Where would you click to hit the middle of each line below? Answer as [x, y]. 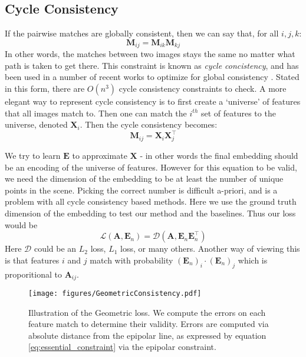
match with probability [131, 260]
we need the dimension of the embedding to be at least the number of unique [144, 179]
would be [21, 224]
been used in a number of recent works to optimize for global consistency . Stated [152, 77]
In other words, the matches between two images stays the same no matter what [150, 54]
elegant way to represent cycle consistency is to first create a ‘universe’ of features [153, 101]
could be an [55, 248]
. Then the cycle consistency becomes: [149, 124]
